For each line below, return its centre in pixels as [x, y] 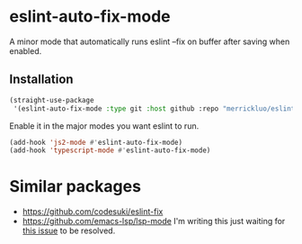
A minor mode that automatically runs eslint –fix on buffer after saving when [150, 41]
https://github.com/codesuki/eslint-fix [93, 212]
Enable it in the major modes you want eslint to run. [104, 126]
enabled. [26, 50]
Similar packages [75, 187]
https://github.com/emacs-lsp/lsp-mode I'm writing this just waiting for [154, 221]
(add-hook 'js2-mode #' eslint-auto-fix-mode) [96, 142]
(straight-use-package [52, 100]
